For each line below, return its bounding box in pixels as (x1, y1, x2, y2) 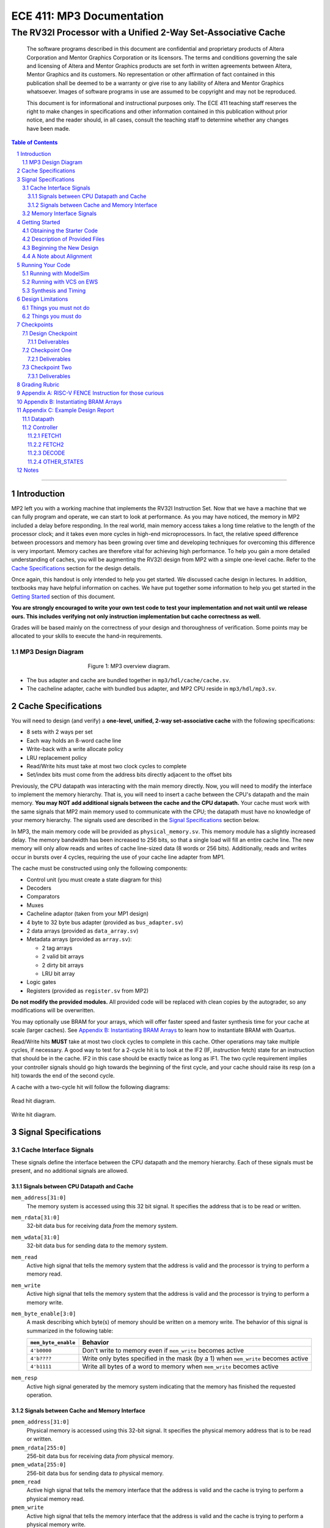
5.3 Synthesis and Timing (22, 287, 86, 294)
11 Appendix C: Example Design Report (16, 406, 114, 414)
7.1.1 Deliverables (28, 338, 70, 345)
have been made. (26, 125, 70, 132)
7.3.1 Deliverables (28, 372, 71, 380)
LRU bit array (42, 969, 75, 977)
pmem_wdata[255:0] (11, 1461, 67, 1468)
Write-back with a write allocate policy (26, 746, 123, 753)
